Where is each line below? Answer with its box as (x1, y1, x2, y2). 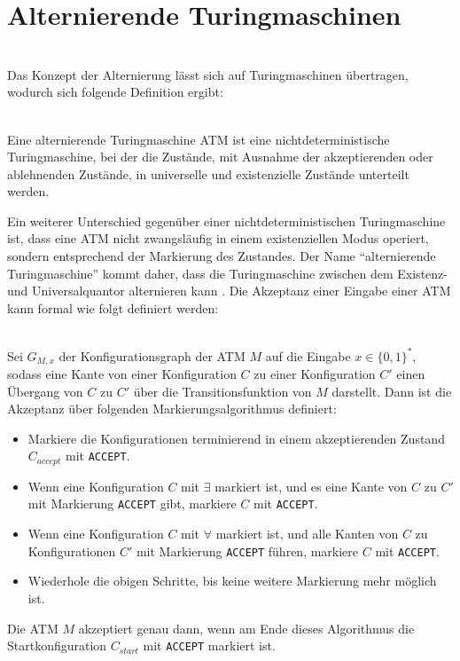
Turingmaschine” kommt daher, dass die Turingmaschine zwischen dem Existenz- (7, 264, 448, 282)
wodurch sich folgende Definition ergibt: (7, 83, 223, 101)
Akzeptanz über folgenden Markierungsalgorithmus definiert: (7, 399, 337, 418)
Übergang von (7, 382, 83, 400)
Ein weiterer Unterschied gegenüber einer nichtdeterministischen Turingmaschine (7, 211, 446, 230)
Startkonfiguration (7, 636, 107, 655)
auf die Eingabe (265, 346, 351, 365)
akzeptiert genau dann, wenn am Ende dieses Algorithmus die (78, 618, 415, 637)
